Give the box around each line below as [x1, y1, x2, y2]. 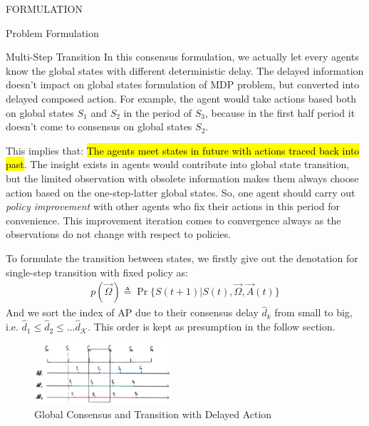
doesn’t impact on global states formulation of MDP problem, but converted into [6, 77, 360, 92]
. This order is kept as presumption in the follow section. [88, 319, 336, 334]
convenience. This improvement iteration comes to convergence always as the [6, 212, 341, 227]
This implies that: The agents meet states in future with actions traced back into [6, 142, 360, 157]
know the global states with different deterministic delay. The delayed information [6, 63, 364, 78]
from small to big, [274, 305, 353, 320]
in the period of [123, 105, 192, 120]
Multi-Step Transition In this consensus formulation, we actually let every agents [6, 49, 359, 64]
